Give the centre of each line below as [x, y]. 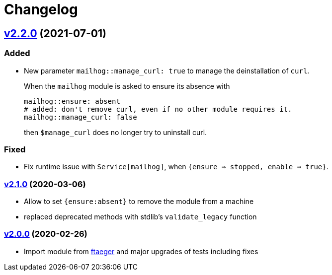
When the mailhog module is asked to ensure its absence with [127, 86]
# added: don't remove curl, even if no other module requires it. [158, 109]
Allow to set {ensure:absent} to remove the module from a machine [139, 202]
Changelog [41, 9]
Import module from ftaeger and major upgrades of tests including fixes [141, 251]
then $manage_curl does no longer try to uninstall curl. [116, 132]
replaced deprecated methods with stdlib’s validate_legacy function [140, 217]
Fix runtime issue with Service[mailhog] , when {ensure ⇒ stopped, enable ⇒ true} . [176, 167]
